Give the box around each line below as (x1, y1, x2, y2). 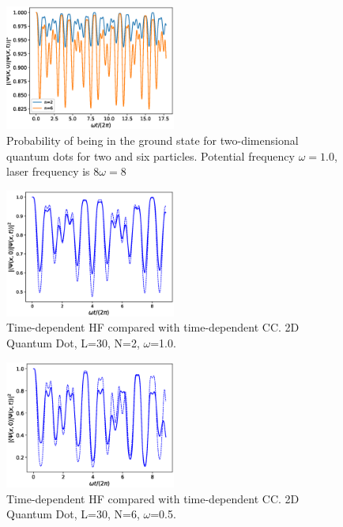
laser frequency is (6, 163, 90, 180)
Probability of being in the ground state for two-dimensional (6, 132, 299, 149)
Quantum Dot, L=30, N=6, (6, 506, 140, 522)
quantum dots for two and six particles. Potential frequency (6, 147, 295, 164)
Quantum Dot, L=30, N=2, (6, 335, 140, 351)
